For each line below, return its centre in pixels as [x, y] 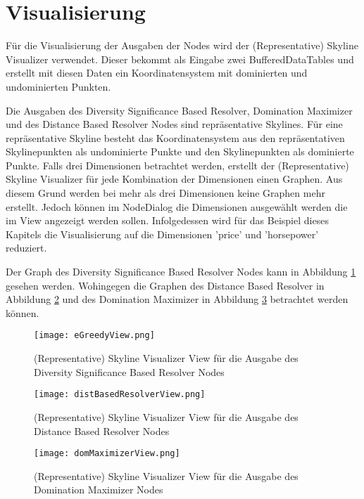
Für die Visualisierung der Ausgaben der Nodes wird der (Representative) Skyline [182, 45]
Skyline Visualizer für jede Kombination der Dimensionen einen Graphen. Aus [174, 179]
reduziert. [26, 248]
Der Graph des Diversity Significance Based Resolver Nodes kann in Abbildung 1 [181, 272]
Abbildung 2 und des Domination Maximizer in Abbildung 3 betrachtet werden [177, 299]
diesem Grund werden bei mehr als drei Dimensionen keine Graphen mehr [165, 193]
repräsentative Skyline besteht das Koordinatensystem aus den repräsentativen [175, 137]
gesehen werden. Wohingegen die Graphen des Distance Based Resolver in [165, 285]
